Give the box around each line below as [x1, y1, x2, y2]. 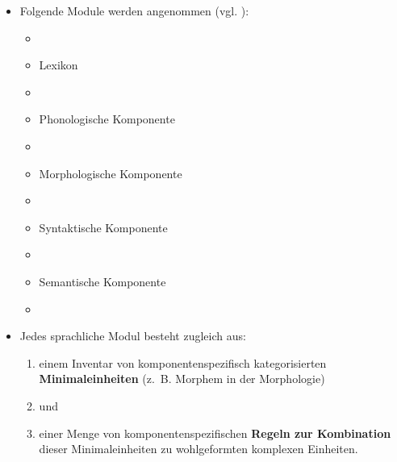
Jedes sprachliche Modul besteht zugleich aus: [19, 327, 246, 344]
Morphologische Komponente [39, 164, 182, 181]
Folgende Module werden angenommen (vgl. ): [19, 2, 249, 19]
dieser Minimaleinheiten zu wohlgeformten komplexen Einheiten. [39, 440, 358, 457]
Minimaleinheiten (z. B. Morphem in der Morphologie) [39, 370, 325, 387]
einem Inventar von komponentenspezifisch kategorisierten [39, 354, 327, 371]
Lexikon [39, 56, 78, 73]
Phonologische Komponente [39, 110, 175, 127]
